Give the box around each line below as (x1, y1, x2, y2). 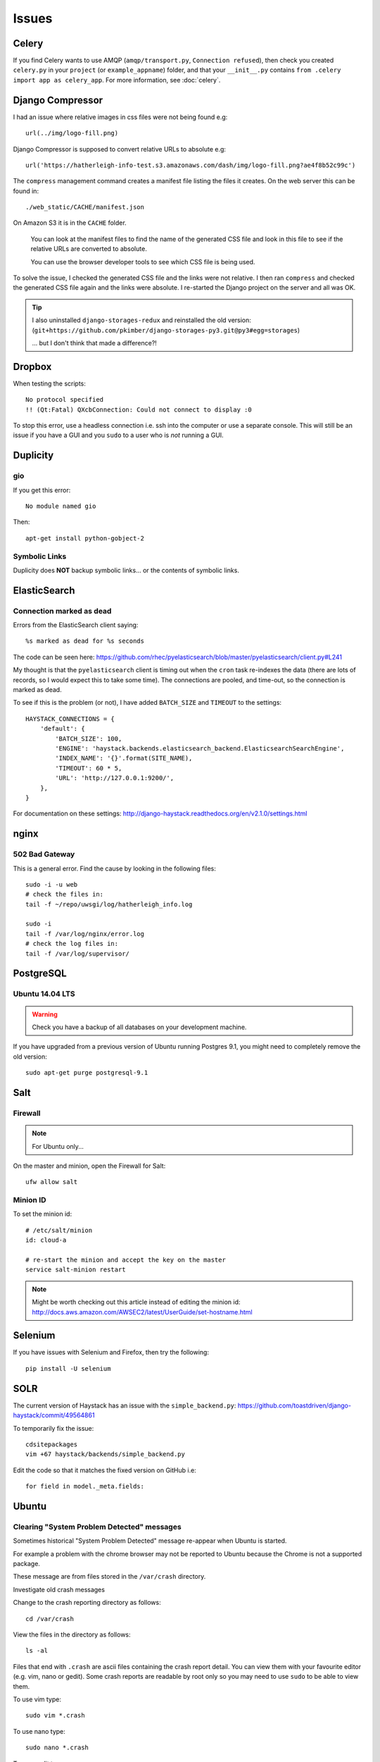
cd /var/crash (25, 1615, 74, 1622)
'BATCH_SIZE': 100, (55, 734, 122, 743)
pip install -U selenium (25, 1364, 111, 1372)
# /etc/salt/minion (25, 1226, 93, 1234)
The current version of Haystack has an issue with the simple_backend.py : (13, 1401, 236, 1410)
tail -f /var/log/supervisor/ (25, 949, 130, 958)
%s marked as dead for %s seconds (25, 637, 144, 645)
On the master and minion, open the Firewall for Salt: (13, 1162, 166, 1170)
